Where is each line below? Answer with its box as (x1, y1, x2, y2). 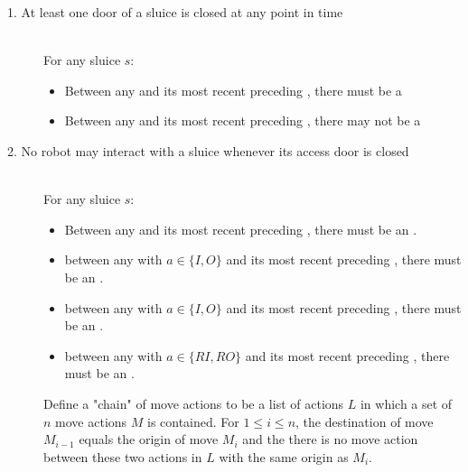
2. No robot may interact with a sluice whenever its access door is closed (7, 141, 409, 160)
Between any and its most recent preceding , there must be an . (64, 219, 417, 238)
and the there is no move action (242, 430, 418, 449)
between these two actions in (43, 447, 202, 466)
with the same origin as (219, 447, 349, 466)
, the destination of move (295, 412, 434, 430)
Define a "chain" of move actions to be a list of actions (43, 393, 344, 412)
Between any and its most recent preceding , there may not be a (64, 111, 421, 130)
